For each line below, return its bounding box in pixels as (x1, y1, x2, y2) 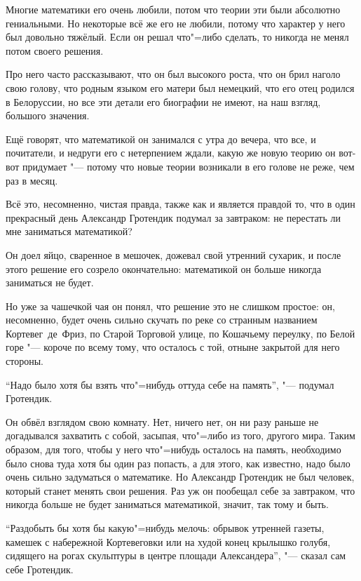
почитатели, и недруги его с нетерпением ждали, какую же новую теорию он (6, 145, 336, 160)
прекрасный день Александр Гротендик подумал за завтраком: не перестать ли (6, 210, 341, 225)
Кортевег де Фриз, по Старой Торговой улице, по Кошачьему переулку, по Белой (6, 326, 355, 340)
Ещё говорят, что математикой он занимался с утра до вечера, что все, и (6, 131, 316, 146)
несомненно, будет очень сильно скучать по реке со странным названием (6, 312, 318, 327)
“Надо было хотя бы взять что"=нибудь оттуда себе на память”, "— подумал (6, 377, 334, 392)
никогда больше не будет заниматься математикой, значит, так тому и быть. (6, 497, 329, 512)
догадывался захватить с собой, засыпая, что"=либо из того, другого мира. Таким (6, 428, 355, 443)
